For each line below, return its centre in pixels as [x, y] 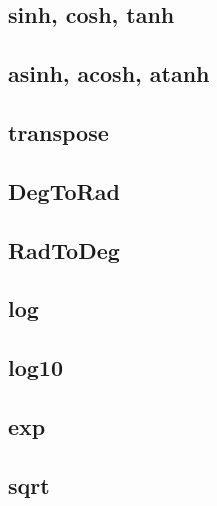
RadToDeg [64, 249]
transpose [58, 131]
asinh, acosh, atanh [109, 73]
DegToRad [64, 190]
